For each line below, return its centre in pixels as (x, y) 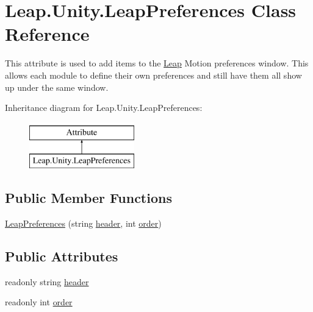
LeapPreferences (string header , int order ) (83, 223)
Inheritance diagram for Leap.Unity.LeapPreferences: (104, 108)
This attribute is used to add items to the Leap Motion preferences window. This (157, 63)
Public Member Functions (88, 198)
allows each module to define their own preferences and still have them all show (153, 75)
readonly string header (47, 281)
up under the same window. (57, 87)
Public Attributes (62, 256)
